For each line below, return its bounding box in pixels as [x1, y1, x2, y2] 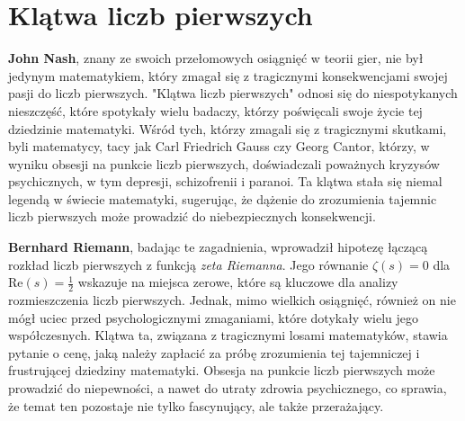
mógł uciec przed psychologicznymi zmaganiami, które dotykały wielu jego [8, 308, 418, 327]
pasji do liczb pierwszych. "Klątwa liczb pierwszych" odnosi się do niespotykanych [8, 84, 458, 103]
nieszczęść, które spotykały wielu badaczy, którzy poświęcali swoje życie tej [8, 101, 423, 120]
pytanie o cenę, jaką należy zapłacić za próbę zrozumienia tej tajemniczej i [8, 343, 420, 362]
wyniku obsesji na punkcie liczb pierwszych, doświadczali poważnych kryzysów [8, 154, 440, 173]
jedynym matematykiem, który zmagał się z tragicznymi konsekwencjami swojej [8, 66, 448, 85]
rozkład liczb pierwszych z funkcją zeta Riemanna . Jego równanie [8, 255, 369, 273]
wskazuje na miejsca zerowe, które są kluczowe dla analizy [77, 273, 398, 291]
